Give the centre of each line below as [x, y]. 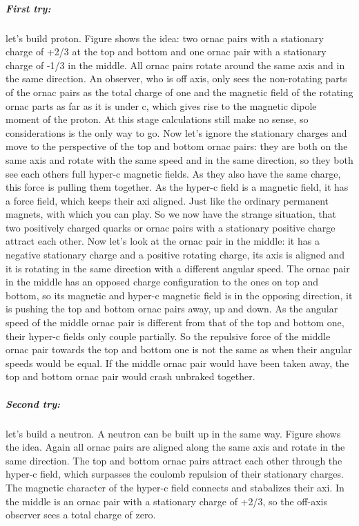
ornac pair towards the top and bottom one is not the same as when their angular [179, 349]
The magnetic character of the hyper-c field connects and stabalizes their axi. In [175, 487]
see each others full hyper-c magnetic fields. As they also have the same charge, [173, 173]
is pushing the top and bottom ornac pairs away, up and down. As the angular [172, 309]
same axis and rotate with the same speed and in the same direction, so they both [179, 159]
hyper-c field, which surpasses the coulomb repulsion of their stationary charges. [175, 474]
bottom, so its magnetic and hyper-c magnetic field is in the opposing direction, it [179, 295]
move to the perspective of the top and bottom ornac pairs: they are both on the [177, 146]
